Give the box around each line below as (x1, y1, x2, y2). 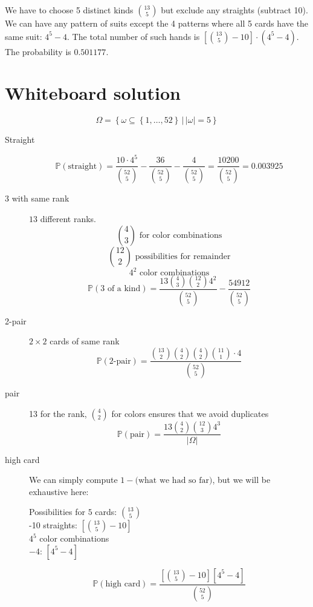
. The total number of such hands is (67, 30, 200, 42)
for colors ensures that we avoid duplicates (111, 407, 269, 419)
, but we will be (212, 473, 271, 486)
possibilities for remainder (135, 252, 231, 261)
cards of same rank (50, 335, 120, 347)
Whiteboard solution (5, 80, 181, 105)
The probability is (5, 45, 71, 57)
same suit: (5, 30, 42, 42)
